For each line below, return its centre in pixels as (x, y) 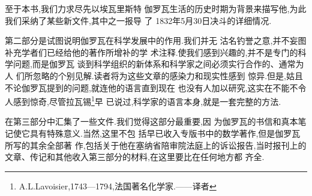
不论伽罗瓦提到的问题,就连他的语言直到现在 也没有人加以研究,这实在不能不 (151, 87)
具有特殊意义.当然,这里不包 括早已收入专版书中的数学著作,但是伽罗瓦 (165, 133)
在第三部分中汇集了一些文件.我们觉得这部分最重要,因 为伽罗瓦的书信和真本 (151, 121)
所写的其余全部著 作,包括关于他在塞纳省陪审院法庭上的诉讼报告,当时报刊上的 (156, 145)
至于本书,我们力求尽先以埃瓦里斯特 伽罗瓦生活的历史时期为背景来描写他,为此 (156, 8)
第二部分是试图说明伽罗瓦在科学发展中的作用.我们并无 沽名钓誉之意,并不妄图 (156, 40)
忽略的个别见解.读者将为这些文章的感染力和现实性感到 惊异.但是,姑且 (168, 75)
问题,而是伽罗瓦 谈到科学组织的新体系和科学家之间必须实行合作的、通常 (154, 64)
